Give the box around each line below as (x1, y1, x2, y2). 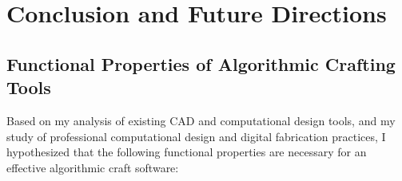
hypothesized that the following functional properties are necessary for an (6, 144, 367, 160)
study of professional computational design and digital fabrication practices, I (6, 128, 386, 144)
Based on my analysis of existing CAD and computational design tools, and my (6, 112, 396, 128)
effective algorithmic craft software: (6, 159, 179, 175)
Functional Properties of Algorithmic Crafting (6, 51, 396, 76)
